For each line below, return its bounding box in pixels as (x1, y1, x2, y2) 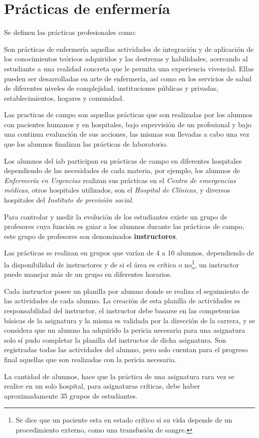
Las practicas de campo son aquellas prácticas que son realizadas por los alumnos (4, 109, 253, 120)
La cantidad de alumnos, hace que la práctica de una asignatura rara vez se (4, 371, 235, 381)
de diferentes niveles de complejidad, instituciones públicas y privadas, (4, 83, 219, 93)
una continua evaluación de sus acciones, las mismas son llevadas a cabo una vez (4, 129, 250, 139)
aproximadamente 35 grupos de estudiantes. (4, 390, 138, 401)
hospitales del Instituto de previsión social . (4, 195, 133, 205)
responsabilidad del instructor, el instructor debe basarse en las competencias (4, 305, 240, 316)
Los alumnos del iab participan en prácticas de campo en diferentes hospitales (4, 155, 242, 166)
